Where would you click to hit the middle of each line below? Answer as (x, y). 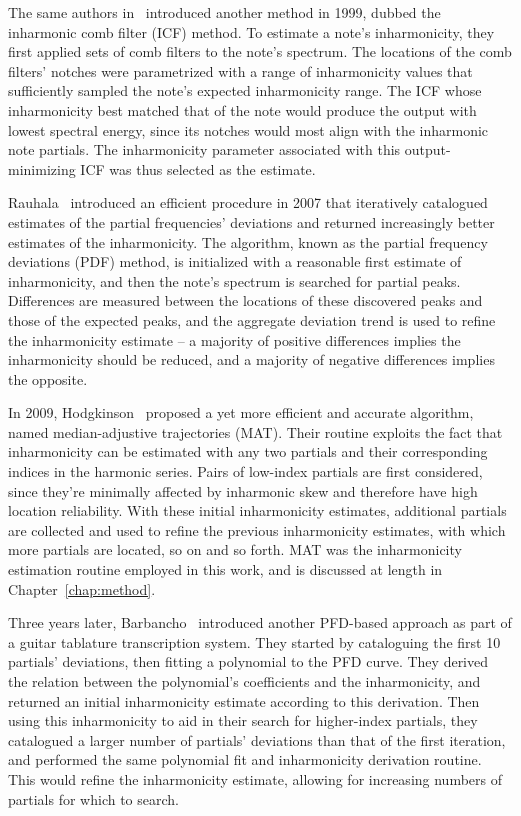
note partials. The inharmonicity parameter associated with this (204, 149)
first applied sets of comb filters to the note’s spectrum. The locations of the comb (260, 51)
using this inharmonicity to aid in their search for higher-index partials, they (243, 720)
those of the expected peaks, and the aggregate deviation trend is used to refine (252, 319)
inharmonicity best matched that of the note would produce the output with (242, 109)
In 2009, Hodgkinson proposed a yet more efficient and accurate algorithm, (241, 412)
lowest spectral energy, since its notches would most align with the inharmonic (248, 129)
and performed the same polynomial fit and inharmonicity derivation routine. (245, 759)
